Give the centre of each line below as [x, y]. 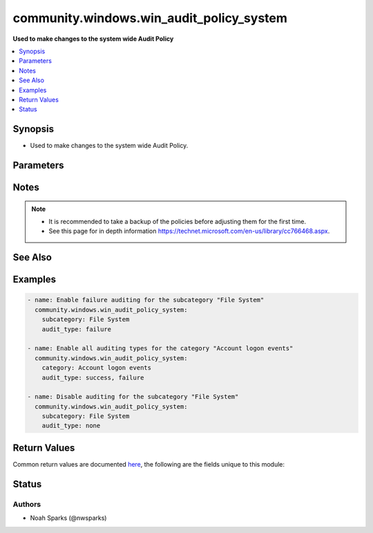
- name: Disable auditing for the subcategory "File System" [133, 397]
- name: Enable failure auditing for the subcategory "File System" [146, 300]
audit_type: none [71, 426]
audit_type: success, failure [93, 377]
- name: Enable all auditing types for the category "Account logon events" [160, 348]
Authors [27, 504]
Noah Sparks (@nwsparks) [68, 518]
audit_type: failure [77, 329]
